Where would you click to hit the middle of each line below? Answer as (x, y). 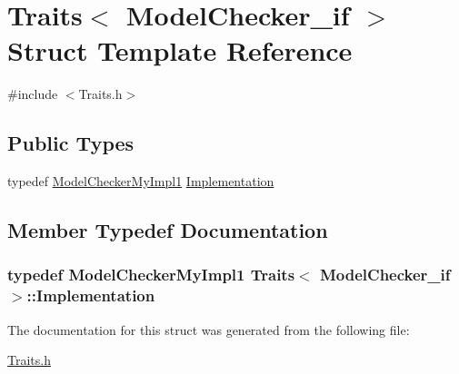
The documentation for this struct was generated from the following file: (209, 329)
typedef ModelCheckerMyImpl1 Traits (151, 275)
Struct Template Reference (180, 50)
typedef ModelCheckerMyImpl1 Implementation (141, 181)
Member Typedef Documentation (168, 230)
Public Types (71, 143)
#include (33, 94)
